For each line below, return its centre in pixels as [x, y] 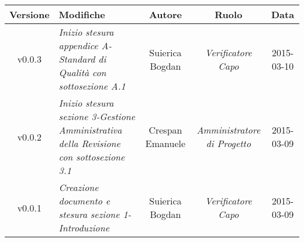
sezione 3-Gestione [97, 116]
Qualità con [82, 72]
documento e [84, 201]
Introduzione [84, 228]
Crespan [165, 130]
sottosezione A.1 [92, 86]
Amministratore [229, 130]
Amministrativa [90, 130]
